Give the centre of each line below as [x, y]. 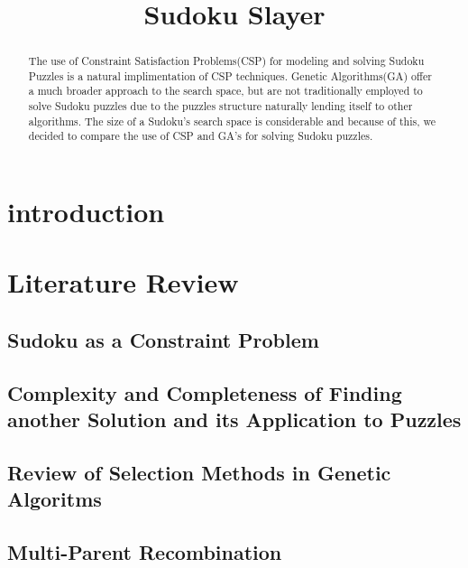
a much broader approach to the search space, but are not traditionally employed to [225, 91]
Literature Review [123, 282]
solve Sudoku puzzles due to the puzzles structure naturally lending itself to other [220, 106]
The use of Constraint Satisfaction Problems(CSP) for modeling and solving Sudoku [226, 61]
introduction [86, 212]
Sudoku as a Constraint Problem [163, 340]
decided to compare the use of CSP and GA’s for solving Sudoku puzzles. [201, 136]
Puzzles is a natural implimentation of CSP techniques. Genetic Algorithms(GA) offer [230, 75]
